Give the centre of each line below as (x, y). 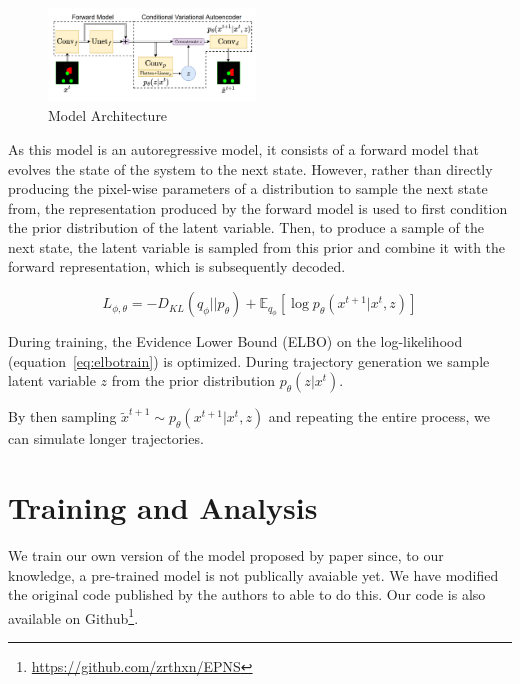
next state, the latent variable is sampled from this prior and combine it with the (257, 246)
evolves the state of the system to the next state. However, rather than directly (250, 168)
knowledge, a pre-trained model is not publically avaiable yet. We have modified (253, 574)
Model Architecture (108, 115)
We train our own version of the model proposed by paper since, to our (226, 554)
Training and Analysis (163, 507)
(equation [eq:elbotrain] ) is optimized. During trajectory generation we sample (249, 360)
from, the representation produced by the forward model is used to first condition (258, 207)
